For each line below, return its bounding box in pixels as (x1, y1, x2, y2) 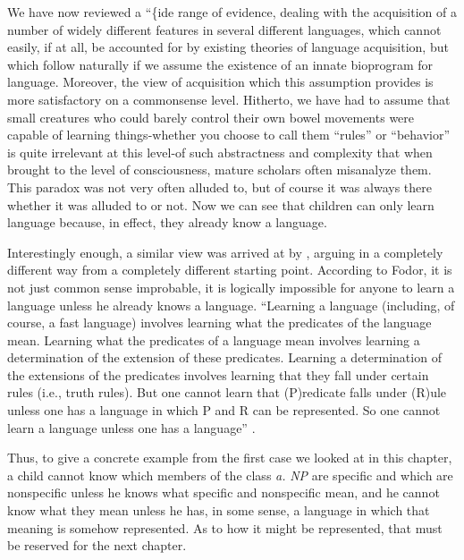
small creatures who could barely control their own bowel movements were (7, 107, 415, 126)
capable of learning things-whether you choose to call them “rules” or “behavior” (7, 125, 451, 144)
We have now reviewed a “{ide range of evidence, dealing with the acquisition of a (7, 3, 457, 21)
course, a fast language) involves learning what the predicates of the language (7, 313, 432, 332)
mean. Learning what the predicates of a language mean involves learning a (7, 330, 420, 349)
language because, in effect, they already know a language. (7, 213, 327, 232)
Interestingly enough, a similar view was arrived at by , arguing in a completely (7, 242, 443, 261)
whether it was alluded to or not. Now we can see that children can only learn (7, 195, 434, 214)
